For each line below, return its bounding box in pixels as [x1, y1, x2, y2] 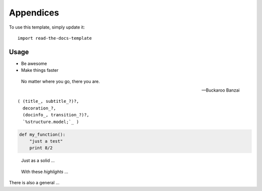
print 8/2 [29, 145, 53, 151]
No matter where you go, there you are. [21, 78, 100, 84]
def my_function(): [19, 131, 65, 137]
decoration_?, [22, 105, 56, 111]
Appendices [9, 7, 59, 18]
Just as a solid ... [21, 158, 55, 163]
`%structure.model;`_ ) [22, 119, 80, 125]
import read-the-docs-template [17, 35, 92, 41]
